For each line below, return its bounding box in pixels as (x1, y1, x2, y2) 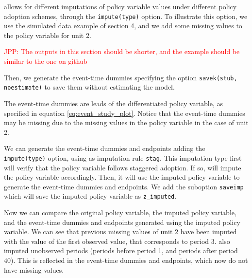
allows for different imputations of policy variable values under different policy (4, 1, 237, 11)
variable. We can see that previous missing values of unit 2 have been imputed (4, 226, 237, 237)
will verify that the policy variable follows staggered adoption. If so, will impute (4, 162, 241, 172)
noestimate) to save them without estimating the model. (4, 82, 175, 92)
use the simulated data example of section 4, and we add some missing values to (4, 20, 242, 31)
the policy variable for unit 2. (4, 30, 91, 40)
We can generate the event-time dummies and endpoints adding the (4, 143, 205, 153)
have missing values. (4, 264, 64, 275)
